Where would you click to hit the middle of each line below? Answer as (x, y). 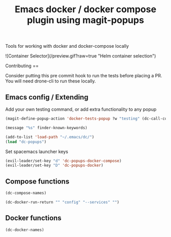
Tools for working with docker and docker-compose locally (67, 46)
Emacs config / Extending (47, 97)
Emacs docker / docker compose (85, 9)
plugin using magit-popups (85, 20)
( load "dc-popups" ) (26, 142)
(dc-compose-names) (26, 193)
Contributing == (22, 66)
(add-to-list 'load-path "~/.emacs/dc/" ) (50, 137)
